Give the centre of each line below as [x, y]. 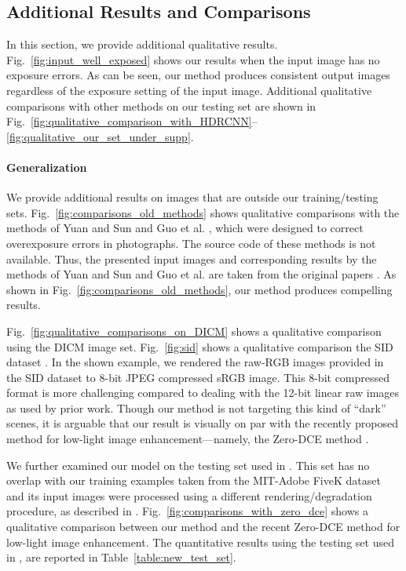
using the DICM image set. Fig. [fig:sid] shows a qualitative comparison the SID [200, 346]
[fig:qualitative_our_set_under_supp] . [100, 136]
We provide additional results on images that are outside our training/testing [192, 197]
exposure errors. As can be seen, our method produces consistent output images [198, 75]
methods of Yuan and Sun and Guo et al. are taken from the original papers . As [201, 274]
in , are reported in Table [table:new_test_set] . [121, 557]
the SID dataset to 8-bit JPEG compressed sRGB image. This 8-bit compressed [198, 377]
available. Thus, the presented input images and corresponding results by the [192, 258]
